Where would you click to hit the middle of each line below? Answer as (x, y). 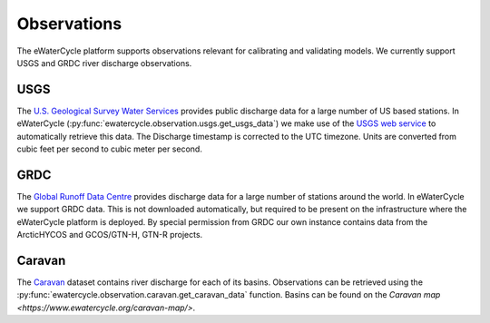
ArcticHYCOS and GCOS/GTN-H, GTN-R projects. (110, 235)
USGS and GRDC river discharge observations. (104, 63)
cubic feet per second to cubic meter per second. (110, 149)
